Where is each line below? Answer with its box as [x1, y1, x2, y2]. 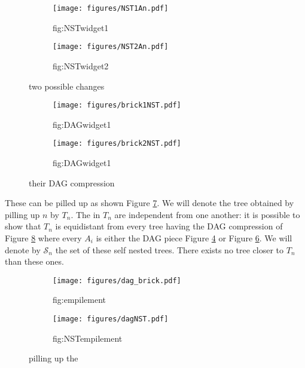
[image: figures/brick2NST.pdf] [53, 139, 181, 148]
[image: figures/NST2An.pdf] [53, 42, 169, 51]
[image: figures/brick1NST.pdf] [53, 101, 181, 110]
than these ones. [5, 255, 64, 268]
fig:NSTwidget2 [53, 59, 109, 72]
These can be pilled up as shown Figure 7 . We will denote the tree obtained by [5, 197, 294, 209]
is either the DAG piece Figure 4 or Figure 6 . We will [96, 231, 292, 244]
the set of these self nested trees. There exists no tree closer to [55, 243, 284, 256]
